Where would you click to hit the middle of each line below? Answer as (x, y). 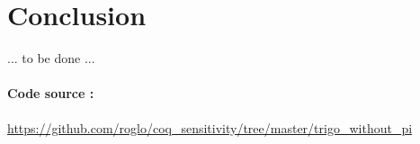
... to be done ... (51, 58)
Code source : (51, 93)
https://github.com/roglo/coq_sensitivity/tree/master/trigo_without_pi (210, 127)
